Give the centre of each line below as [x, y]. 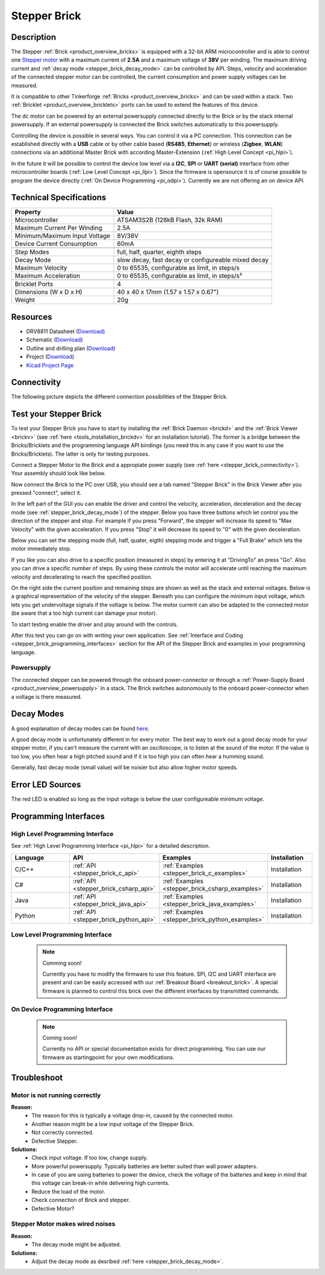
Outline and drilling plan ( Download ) [71, 348]
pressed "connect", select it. [46, 493]
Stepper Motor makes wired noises [63, 1224]
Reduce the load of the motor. [68, 1191]
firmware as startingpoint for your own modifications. [108, 1057]
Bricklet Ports [34, 284]
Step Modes [32, 252]
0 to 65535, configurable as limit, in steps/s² [180, 276]
